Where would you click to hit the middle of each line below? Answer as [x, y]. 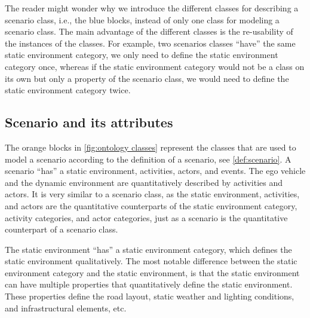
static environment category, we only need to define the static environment [142, 55]
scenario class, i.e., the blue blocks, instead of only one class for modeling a [142, 19]
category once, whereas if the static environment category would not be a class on [155, 66]
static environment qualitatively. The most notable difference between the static [151, 261]
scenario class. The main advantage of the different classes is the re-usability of [149, 31]
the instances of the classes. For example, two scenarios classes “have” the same [150, 43]
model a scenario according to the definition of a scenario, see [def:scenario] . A [148, 159]
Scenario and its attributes [89, 122]
